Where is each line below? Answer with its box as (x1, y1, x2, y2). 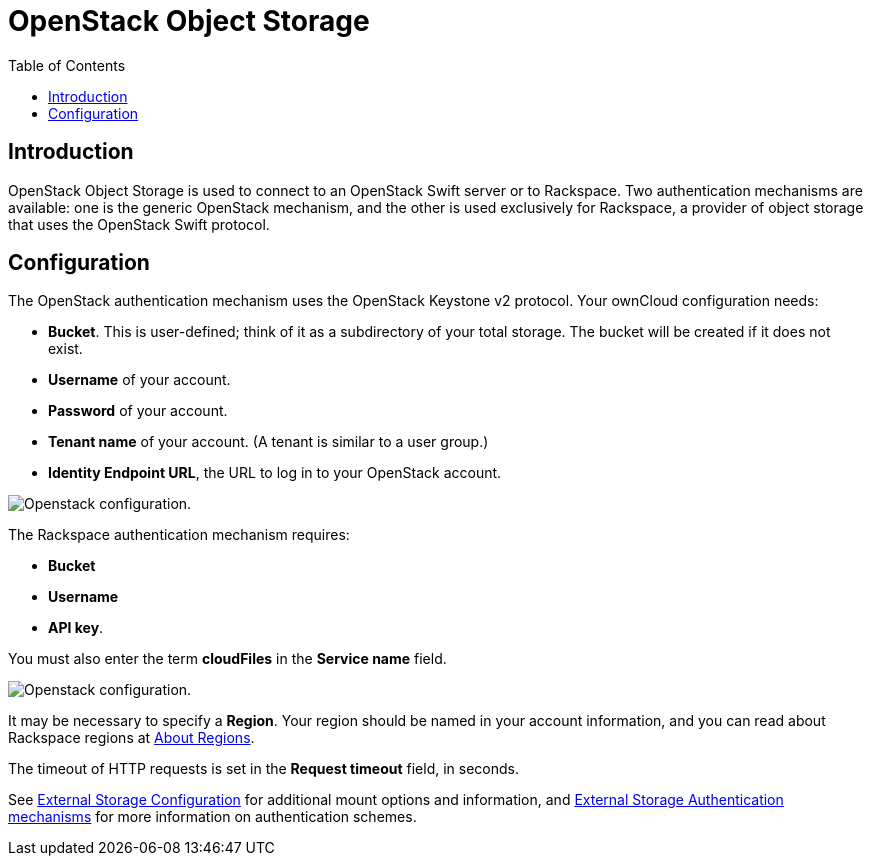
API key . (48, 619, 104, 637)
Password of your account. (48, 402, 228, 420)
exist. (48, 340, 83, 358)
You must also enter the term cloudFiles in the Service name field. (8, 650, 447, 668)
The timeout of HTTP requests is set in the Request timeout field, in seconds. (8, 760, 520, 778)
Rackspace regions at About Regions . (8, 729, 255, 747)
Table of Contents (8, 56, 126, 74)
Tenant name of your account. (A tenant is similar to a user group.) (48, 433, 489, 451)
